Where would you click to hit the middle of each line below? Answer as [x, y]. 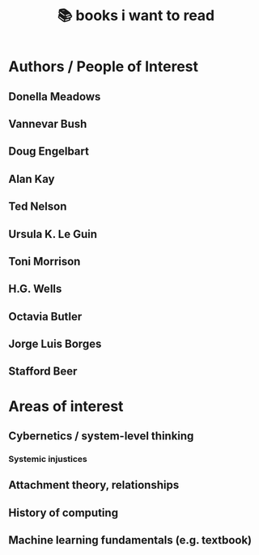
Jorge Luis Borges [55, 344]
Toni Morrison [45, 261]
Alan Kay [32, 179]
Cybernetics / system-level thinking [101, 436]
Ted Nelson [38, 207]
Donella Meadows [55, 97]
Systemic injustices [48, 459]
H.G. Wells [35, 289]
